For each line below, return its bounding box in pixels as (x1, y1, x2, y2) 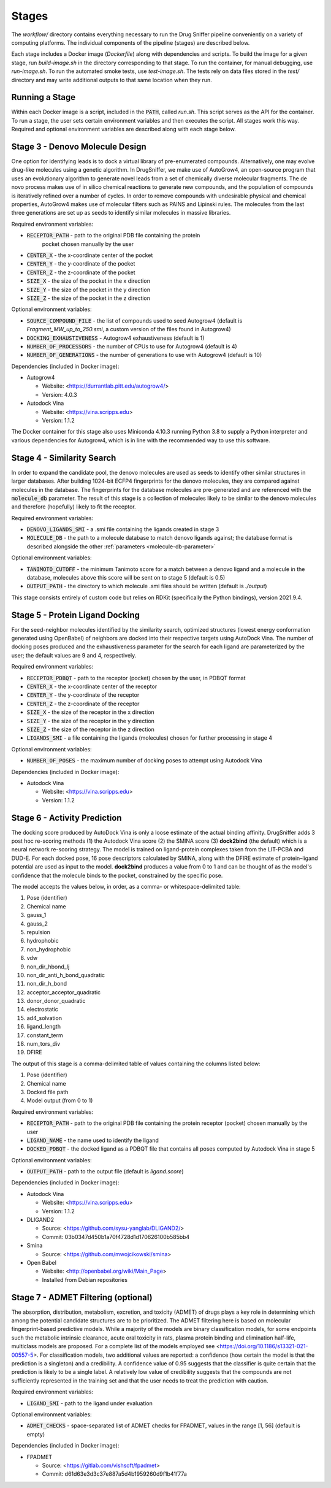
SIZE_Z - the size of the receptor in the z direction (26, 726, 154, 733)
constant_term (26, 1031, 64, 1039)
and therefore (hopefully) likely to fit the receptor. (11, 503, 136, 510)
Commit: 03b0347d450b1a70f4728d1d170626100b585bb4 (42, 1233, 190, 1240)
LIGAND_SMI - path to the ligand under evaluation (26, 1399, 153, 1407)
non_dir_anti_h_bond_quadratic (26, 971, 105, 978)
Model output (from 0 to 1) (26, 1097, 93, 1104)
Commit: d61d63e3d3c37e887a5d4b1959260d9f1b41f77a (42, 1470, 187, 1478)
